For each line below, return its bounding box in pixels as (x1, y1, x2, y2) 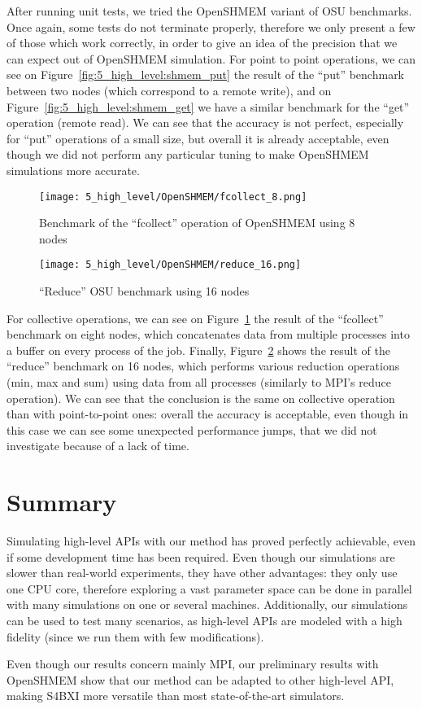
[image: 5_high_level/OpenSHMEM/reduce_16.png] (39, 259, 302, 271)
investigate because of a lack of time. (7, 437, 189, 454)
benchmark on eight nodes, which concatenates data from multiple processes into (7, 326, 410, 343)
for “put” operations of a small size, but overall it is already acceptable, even (7, 129, 389, 147)
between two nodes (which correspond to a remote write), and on (7, 81, 332, 98)
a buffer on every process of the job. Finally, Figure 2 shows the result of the (7, 341, 390, 358)
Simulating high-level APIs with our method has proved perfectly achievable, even (7, 532, 415, 549)
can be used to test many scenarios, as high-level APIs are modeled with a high (7, 612, 402, 629)
